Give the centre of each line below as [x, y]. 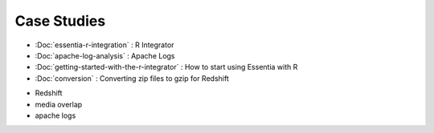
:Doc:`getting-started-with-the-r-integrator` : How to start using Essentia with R [166, 67]
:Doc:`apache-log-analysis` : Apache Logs [105, 55]
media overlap [59, 104]
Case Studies [60, 21]
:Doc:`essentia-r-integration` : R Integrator [104, 45]
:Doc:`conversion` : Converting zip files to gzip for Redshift [132, 78]
